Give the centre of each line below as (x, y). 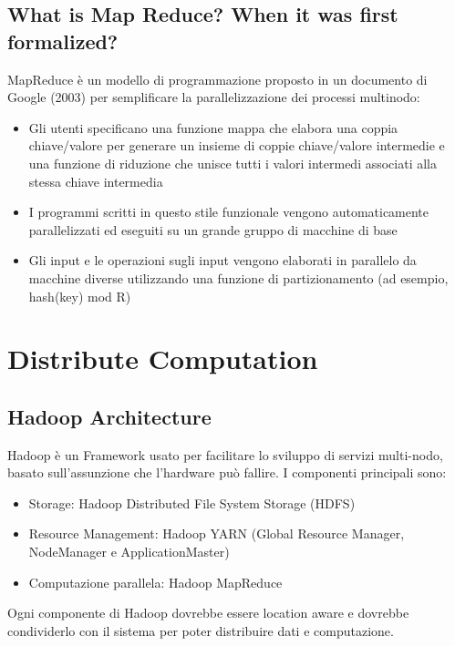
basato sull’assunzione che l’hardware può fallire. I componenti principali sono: (227, 472)
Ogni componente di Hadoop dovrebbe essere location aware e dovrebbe (208, 613)
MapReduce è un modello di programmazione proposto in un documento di (217, 79)
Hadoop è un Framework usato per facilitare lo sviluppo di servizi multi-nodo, (225, 454)
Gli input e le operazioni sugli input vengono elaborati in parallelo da (222, 260)
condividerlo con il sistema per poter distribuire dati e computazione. (201, 630)
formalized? (63, 41)
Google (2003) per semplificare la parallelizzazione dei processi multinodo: (214, 97)
